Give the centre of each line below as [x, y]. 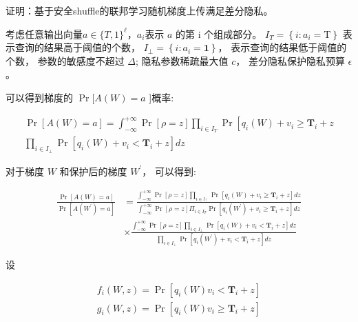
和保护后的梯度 [93, 171]
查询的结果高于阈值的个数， [77, 47]
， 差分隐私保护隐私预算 [290, 60]
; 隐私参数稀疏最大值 [182, 60]
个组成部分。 [233, 33]
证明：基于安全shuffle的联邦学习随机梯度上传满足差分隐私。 [139, 10]
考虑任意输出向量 [44, 33]
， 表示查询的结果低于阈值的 [282, 47]
